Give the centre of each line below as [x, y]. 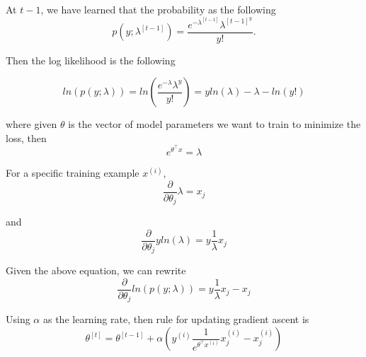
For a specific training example [73, 173]
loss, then [26, 137]
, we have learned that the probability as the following [158, 9]
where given [32, 124]
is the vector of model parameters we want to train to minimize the [215, 124]
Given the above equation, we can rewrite [96, 270]
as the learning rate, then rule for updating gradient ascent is [176, 319]
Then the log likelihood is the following [91, 60]
